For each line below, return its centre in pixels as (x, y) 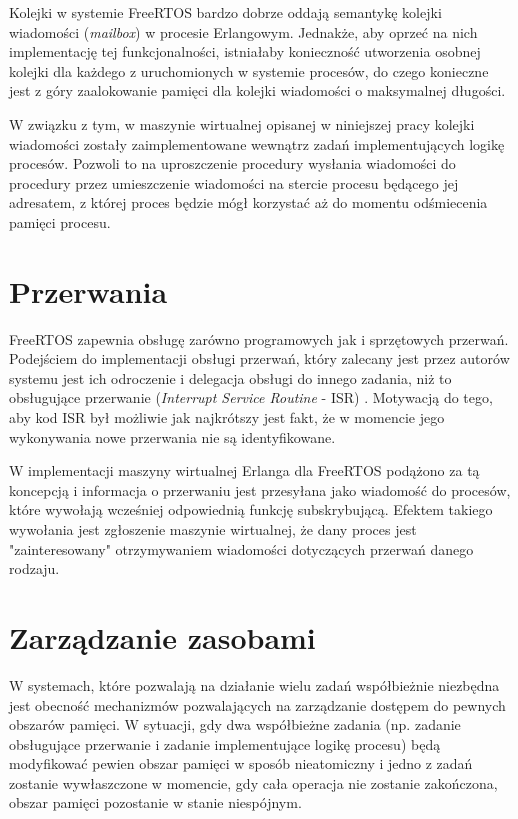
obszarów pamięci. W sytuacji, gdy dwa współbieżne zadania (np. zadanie (235, 724)
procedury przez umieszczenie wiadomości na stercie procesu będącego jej (234, 182)
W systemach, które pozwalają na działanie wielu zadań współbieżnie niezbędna (254, 684)
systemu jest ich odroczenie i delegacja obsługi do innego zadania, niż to (230, 377)
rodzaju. (34, 568)
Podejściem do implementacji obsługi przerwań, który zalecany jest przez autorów (259, 358)
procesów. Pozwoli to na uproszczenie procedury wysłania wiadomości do (232, 163)
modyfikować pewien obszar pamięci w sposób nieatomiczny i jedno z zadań (241, 763)
